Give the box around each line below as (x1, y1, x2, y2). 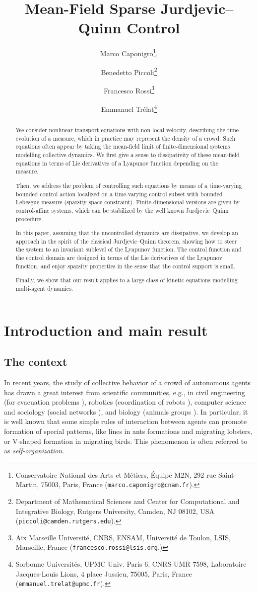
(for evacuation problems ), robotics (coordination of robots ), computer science (4, 397, 247, 407)
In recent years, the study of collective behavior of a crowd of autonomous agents (4, 377, 251, 387)
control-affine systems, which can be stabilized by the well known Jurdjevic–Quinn (15, 206, 229, 214)
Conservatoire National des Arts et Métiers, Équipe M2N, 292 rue (15, 469, 216, 480)
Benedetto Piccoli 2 (101, 65, 157, 77)
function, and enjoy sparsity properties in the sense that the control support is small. (15, 261, 236, 270)
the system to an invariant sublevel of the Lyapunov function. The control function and (15, 245, 242, 254)
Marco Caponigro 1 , (100, 47, 158, 58)
